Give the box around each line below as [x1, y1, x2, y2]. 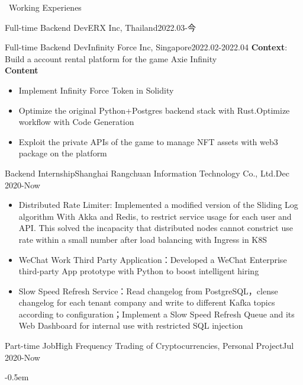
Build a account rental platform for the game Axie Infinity [5, 52, 217, 65]
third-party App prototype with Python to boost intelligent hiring [18, 265, 259, 277]
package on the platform [18, 147, 107, 159]
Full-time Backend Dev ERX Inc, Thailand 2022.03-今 [5, 21, 196, 33]
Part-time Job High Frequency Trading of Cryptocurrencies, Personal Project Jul [5, 339, 294, 352]
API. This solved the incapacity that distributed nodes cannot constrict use [18, 222, 293, 234]
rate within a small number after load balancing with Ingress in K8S [18, 233, 267, 245]
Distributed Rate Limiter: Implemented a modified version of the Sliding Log [18, 198, 298, 211]
